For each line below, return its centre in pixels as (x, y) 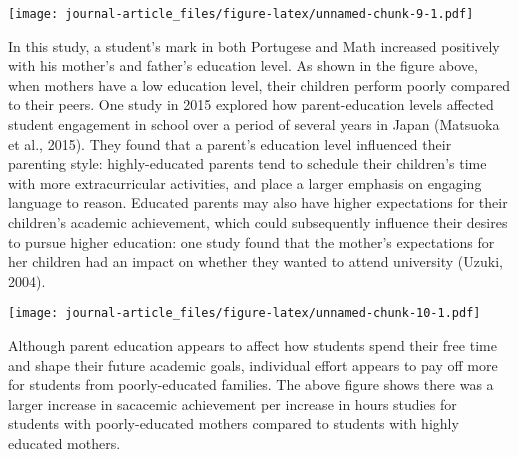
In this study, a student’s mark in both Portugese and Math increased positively (254, 45)
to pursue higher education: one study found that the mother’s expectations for (251, 241)
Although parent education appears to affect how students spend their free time (252, 345)
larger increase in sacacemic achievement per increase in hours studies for (232, 403)
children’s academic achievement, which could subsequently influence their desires (258, 222)
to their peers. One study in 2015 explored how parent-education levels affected (251, 104)
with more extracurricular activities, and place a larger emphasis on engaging (245, 182)
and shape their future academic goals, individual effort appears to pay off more (253, 364)
